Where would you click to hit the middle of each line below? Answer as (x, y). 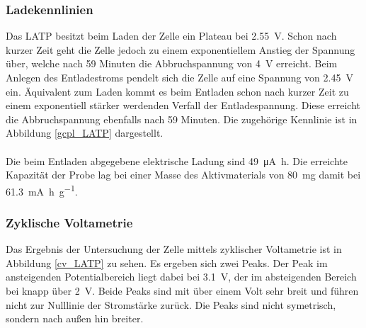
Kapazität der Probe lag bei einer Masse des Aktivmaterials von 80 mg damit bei (183, 175)
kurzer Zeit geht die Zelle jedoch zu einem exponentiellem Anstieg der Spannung (181, 49)
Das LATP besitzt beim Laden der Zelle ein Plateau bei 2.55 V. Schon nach (171, 36)
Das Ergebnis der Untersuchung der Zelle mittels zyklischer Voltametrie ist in (174, 249)
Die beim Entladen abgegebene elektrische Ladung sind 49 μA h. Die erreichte (177, 160)
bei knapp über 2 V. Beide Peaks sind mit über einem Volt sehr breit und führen (182, 290)
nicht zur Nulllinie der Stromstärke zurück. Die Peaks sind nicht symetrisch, (171, 304)
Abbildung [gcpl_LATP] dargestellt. (85, 133)
